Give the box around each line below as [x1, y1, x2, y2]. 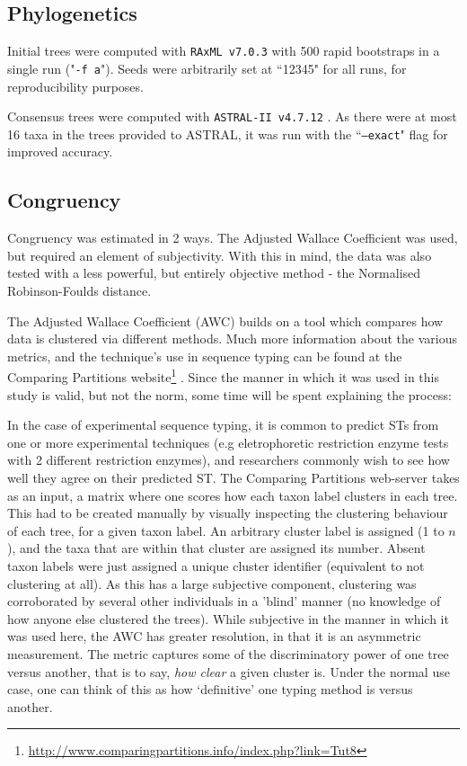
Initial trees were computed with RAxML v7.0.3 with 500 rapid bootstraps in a [7, 41, 440, 60]
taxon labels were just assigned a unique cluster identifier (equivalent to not [7, 556, 425, 574]
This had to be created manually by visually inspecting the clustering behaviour [7, 503, 448, 522]
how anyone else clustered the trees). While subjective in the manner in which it [7, 609, 449, 628]
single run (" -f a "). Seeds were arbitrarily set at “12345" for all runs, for [7, 58, 407, 77]
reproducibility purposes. [7, 76, 144, 95]
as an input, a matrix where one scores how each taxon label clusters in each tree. [7, 485, 458, 504]
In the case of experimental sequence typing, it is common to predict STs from [7, 415, 439, 434]
